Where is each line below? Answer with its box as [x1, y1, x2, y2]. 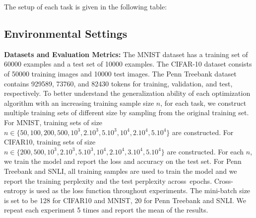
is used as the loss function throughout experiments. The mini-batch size [29, 185, 251, 196]
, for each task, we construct [160, 97, 247, 108]
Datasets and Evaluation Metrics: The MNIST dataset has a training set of [4, 49, 248, 59]
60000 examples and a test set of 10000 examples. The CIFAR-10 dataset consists [4, 59, 252, 69]
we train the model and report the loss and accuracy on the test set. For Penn [4, 156, 242, 166]
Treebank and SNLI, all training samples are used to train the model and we [4, 165, 237, 176]
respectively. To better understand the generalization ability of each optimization [4, 88, 251, 98]
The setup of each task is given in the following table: [4, 1, 167, 11]
